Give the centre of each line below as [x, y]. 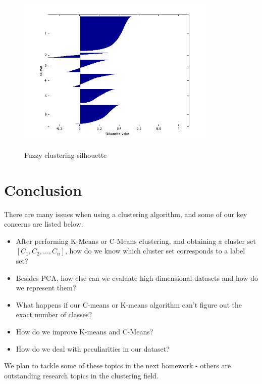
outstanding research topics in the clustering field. [81, 375]
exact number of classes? [54, 314]
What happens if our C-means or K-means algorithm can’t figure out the [129, 304]
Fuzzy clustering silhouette [66, 155]
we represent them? [46, 288]
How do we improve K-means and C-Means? [85, 331]
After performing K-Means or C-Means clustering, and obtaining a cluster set [136, 241]
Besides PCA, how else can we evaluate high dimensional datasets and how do [137, 278]
